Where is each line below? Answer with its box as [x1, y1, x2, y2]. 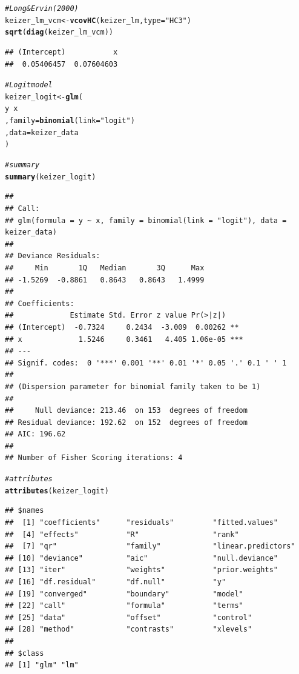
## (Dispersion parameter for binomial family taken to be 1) [5, 382, 261, 391]
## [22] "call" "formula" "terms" [5, 601, 243, 610]
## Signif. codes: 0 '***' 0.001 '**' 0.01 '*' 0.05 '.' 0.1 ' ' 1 [5, 358, 287, 367]
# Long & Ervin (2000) [5, 4, 79, 13]
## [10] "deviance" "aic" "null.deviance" [5, 553, 278, 562]
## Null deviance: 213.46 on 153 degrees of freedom [5, 406, 248, 415]
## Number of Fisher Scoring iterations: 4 [5, 453, 183, 462]
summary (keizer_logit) [5, 172, 96, 181]
